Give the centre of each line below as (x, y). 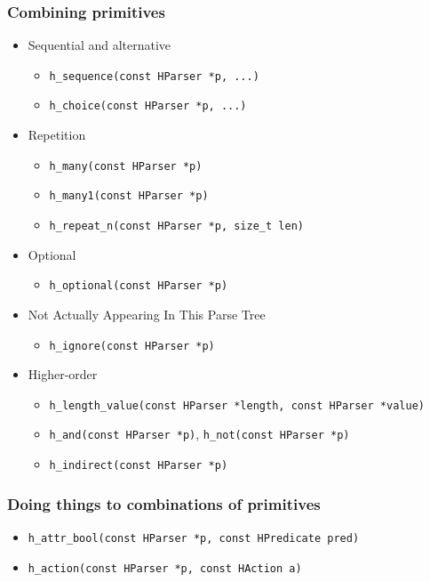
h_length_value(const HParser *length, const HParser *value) (237, 405)
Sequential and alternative (100, 45)
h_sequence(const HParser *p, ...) (154, 76)
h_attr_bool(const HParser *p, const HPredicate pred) (194, 538)
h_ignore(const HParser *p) (132, 346)
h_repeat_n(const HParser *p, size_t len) (176, 226)
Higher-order (63, 374)
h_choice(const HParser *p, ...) (148, 106)
